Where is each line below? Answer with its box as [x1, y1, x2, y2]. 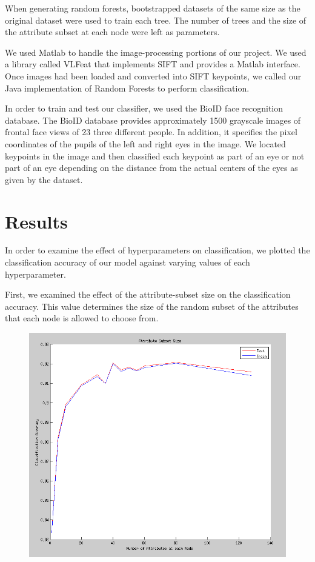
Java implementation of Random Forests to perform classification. [5, 81, 250, 94]
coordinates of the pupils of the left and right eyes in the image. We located [5, 137, 286, 150]
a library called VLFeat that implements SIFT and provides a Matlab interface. [5, 58, 300, 70]
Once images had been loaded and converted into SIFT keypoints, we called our [5, 69, 302, 82]
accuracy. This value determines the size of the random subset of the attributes [5, 299, 299, 312]
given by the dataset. [5, 173, 83, 186]
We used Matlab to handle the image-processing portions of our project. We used [5, 45, 307, 58]
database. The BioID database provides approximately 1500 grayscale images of [5, 113, 301, 126]
